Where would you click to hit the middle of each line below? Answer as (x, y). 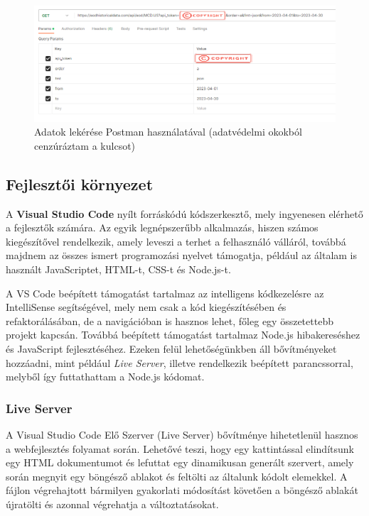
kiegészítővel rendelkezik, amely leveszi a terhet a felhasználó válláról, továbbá (176, 241)
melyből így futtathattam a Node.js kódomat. (105, 377)
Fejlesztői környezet (80, 183)
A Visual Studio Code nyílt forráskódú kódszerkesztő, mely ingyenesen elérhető (184, 213)
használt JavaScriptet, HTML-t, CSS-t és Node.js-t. (118, 269)
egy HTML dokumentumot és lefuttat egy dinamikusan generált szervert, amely (180, 462)
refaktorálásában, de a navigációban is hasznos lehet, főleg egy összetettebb (170, 320)
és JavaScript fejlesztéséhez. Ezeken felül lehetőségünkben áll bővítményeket (171, 349)
